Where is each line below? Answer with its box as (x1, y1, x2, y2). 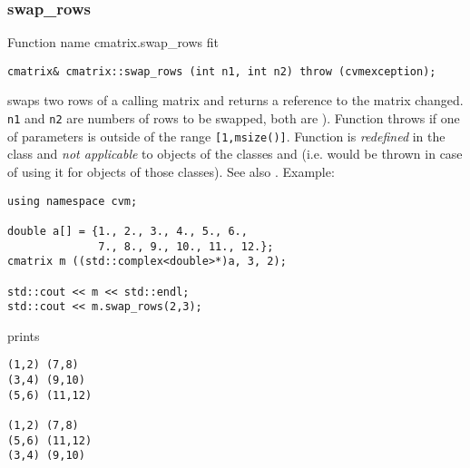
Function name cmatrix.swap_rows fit (7, 33, 220, 52)
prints (7, 326, 40, 345)
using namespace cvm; (7, 194, 138, 208)
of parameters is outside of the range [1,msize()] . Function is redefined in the (7, 126, 446, 145)
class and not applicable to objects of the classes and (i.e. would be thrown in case (7, 144, 463, 163)
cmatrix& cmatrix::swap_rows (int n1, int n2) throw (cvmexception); (7, 64, 436, 78)
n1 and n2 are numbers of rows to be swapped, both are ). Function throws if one (7, 109, 460, 128)
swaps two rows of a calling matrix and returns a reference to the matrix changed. (7, 91, 464, 110)
